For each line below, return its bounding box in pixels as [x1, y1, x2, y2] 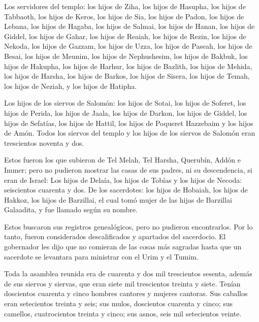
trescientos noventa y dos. [4, 137, 84, 148]
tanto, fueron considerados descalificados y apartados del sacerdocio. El [4, 231, 226, 242]
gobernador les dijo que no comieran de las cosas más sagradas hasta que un [4, 241, 242, 252]
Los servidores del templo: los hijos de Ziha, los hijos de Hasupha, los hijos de [4, 1, 246, 11]
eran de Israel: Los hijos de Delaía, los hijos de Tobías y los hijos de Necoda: [4, 174, 242, 185]
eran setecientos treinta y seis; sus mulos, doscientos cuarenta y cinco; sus [4, 298, 233, 309]
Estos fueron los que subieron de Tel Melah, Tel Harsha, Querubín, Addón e [4, 154, 241, 165]
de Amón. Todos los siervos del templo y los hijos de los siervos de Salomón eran [4, 127, 255, 138]
